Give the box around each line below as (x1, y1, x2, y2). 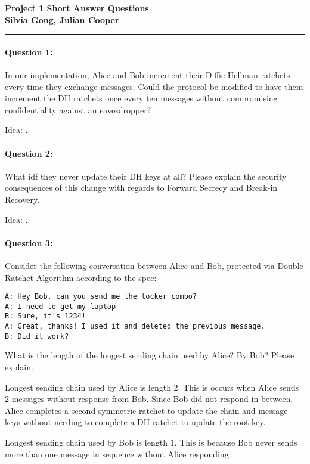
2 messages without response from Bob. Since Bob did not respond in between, (5, 392, 293, 405)
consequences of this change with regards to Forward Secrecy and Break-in (5, 181, 278, 194)
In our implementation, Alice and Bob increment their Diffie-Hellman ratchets (5, 68, 290, 81)
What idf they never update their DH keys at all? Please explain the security (5, 169, 287, 182)
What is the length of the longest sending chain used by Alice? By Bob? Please (5, 349, 294, 361)
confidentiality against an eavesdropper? (5, 103, 151, 116)
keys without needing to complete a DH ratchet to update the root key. (5, 416, 266, 428)
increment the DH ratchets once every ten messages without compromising (5, 92, 278, 104)
